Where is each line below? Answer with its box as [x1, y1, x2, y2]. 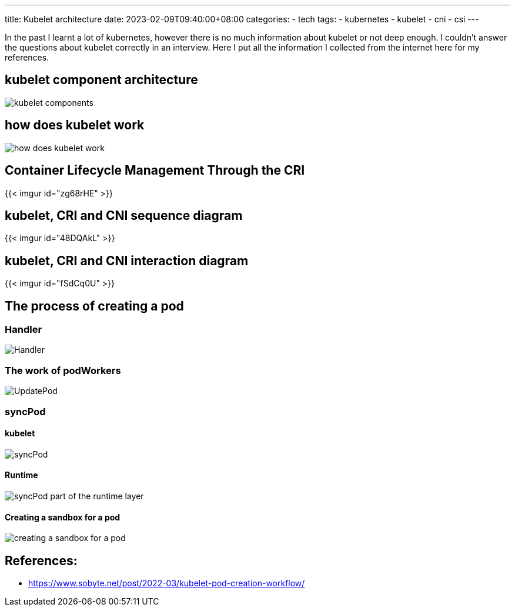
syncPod [5, 405, 46, 418]
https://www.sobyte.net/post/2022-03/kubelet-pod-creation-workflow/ [28, 578, 305, 589]
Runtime [5, 470, 38, 480]
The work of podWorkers [5, 364, 121, 376]
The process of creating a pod [5, 298, 184, 313]
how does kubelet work [5, 118, 145, 133]
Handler [5, 323, 42, 336]
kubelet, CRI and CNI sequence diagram [5, 208, 243, 223]
